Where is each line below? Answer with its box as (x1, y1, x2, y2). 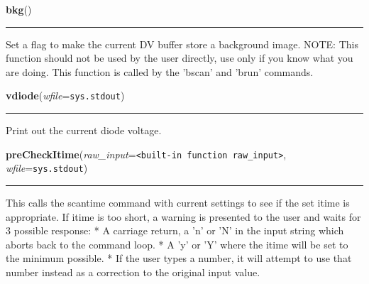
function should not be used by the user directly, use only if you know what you (6, 50, 353, 65)
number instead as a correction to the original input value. (6, 264, 260, 279)
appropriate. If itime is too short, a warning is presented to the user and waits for (6, 209, 361, 224)
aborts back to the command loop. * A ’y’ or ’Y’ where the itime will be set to (6, 236, 348, 251)
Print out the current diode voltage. (6, 123, 162, 138)
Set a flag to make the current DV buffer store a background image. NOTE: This (6, 36, 358, 51)
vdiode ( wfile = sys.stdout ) (6, 88, 125, 103)
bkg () (6, 2, 32, 16)
